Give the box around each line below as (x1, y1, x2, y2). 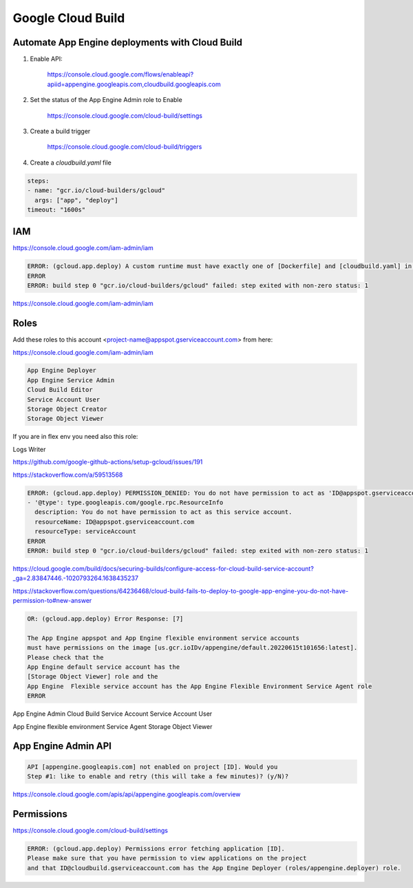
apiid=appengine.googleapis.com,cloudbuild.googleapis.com (47, 80, 221, 88)
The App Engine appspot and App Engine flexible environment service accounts (27, 634, 299, 642)
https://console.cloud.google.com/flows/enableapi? (47, 70, 194, 79)
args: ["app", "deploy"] (34, 196, 118, 204)
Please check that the (27, 653, 104, 661)
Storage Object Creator (27, 405, 108, 413)
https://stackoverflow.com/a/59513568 (12, 471, 123, 479)
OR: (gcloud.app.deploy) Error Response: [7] (27, 615, 184, 623)
